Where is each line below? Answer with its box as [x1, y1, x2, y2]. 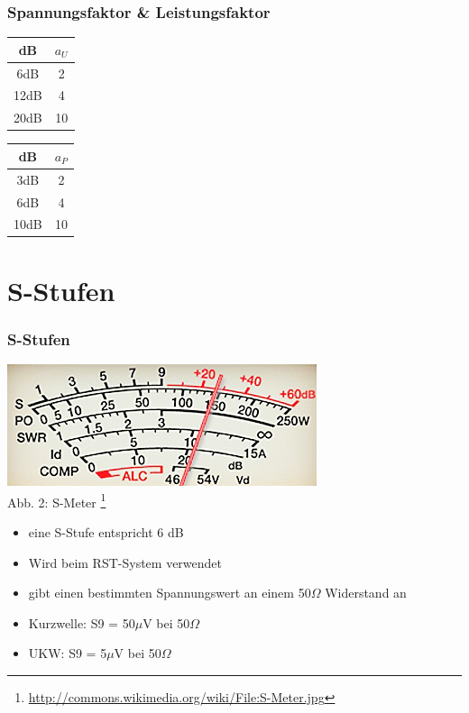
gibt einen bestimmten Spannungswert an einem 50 [28, 583, 311, 602]
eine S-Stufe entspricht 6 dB [28, 522, 184, 541]
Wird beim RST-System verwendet [28, 553, 223, 571]
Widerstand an [325, 583, 407, 602]
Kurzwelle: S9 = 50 [28, 613, 135, 632]
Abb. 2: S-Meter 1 [7, 489, 106, 511]
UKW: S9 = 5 [28, 644, 107, 663]
